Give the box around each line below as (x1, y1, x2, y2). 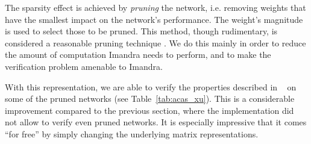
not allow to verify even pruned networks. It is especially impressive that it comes (5, 116, 307, 128)
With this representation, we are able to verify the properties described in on (5, 80, 297, 93)
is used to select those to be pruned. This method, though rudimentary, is (5, 25, 278, 37)
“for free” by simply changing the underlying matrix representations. (5, 127, 259, 140)
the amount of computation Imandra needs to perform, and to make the (5, 48, 271, 61)
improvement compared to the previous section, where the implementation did (5, 104, 294, 116)
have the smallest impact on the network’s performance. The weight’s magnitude (5, 13, 303, 25)
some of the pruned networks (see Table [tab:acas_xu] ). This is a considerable (5, 92, 295, 105)
